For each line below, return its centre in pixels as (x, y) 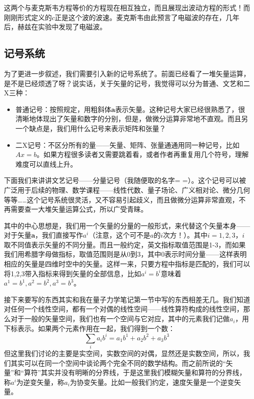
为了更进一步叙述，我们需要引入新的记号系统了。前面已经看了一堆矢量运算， (127, 73)
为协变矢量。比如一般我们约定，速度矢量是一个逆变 (152, 382)
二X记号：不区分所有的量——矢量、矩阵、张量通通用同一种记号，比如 (127, 144)
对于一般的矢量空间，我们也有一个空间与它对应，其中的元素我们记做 (120, 319)
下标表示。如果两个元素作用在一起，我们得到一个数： (89, 328)
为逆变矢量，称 (40, 382)
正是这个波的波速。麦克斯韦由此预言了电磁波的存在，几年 (147, 17)
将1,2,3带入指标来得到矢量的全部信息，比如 (73, 273)
